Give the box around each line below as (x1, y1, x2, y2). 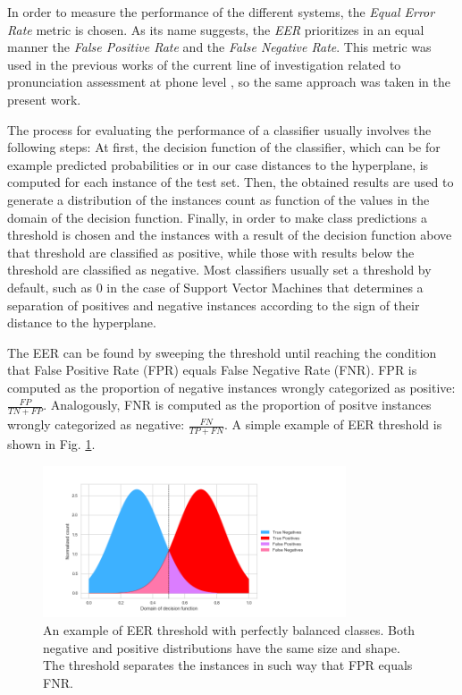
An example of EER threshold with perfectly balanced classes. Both (43, 620, 416, 639)
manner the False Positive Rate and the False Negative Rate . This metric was (7, 38, 432, 56)
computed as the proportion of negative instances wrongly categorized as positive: (7, 377, 456, 396)
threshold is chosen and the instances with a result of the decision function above (7, 225, 452, 244)
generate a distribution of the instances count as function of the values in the (7, 190, 430, 208)
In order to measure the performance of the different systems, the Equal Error (7, 3, 435, 21)
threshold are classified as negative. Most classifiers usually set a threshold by (7, 260, 432, 279)
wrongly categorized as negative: (7, 415, 185, 434)
